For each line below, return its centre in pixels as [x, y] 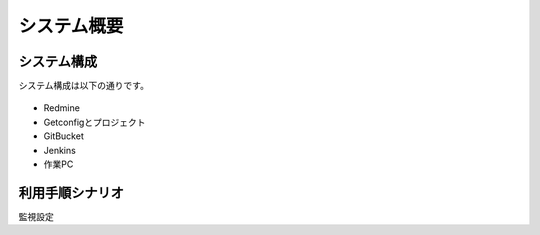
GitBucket [63, 136]
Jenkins [60, 150]
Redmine [61, 108]
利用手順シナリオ [71, 192]
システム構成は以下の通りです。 [84, 86]
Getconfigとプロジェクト [94, 122]
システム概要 [71, 26]
